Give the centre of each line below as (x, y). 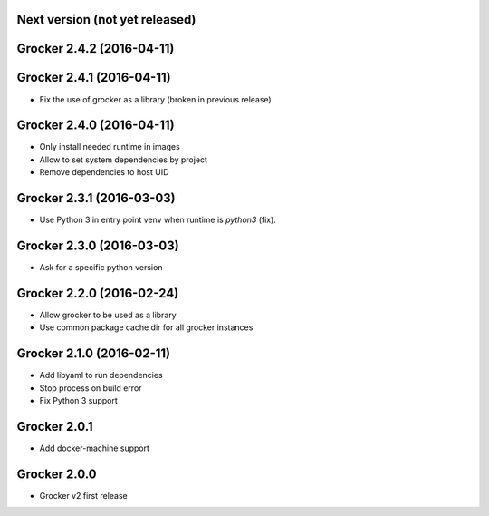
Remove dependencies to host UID (104, 172)
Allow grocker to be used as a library (108, 315)
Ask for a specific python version (101, 268)
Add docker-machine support (94, 448)
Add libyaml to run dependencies (101, 375)
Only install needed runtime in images (110, 147)
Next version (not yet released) (106, 19)
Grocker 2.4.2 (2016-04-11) (96, 49)
